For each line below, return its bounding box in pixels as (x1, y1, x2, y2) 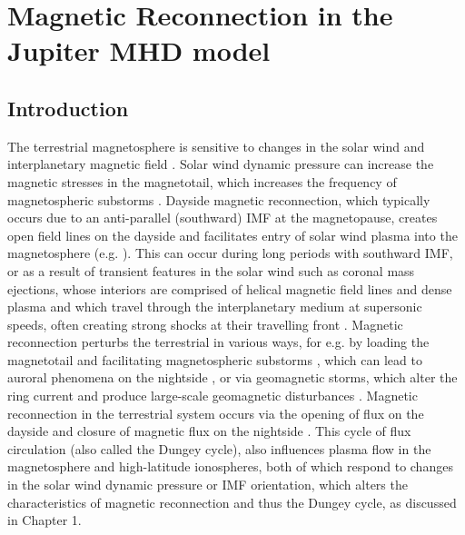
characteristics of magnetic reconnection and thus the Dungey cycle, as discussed (7, 492, 457, 511)
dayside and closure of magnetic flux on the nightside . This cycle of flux (7, 421, 411, 441)
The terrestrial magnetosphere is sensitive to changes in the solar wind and (7, 136, 425, 155)
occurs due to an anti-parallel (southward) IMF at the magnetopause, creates (7, 208, 438, 227)
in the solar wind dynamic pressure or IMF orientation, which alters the (7, 475, 408, 494)
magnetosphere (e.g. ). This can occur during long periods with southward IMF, (7, 243, 453, 263)
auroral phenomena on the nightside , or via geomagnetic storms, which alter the (7, 368, 458, 387)
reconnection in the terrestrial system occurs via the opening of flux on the (7, 403, 424, 422)
